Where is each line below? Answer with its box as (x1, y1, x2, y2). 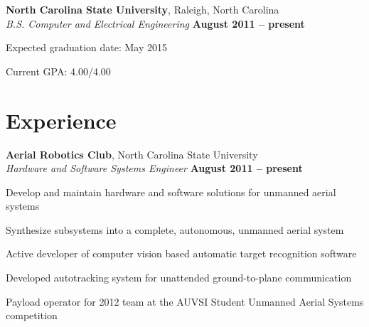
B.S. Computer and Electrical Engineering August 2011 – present (6, 16, 305, 31)
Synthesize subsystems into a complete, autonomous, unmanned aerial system (6, 222, 344, 237)
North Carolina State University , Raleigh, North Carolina (6, 2, 279, 16)
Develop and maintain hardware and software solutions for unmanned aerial (6, 184, 336, 199)
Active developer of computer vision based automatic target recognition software (6, 246, 357, 261)
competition (6, 308, 58, 323)
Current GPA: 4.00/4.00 (6, 63, 111, 78)
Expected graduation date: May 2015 (6, 40, 167, 55)
